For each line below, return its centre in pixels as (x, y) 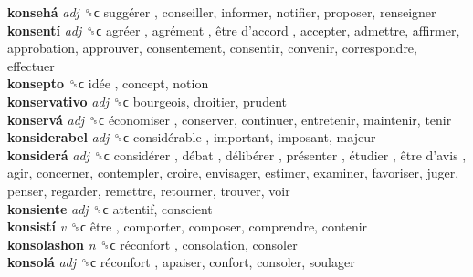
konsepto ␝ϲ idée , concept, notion (108, 83)
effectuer (31, 65)
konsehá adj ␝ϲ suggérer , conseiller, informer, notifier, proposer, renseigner (222, 12)
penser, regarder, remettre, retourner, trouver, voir (149, 190)
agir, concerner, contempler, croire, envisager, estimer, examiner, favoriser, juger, (233, 173)
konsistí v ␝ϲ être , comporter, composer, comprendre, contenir (188, 226)
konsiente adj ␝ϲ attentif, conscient (110, 208)
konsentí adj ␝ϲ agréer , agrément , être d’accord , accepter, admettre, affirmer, (234, 30)
